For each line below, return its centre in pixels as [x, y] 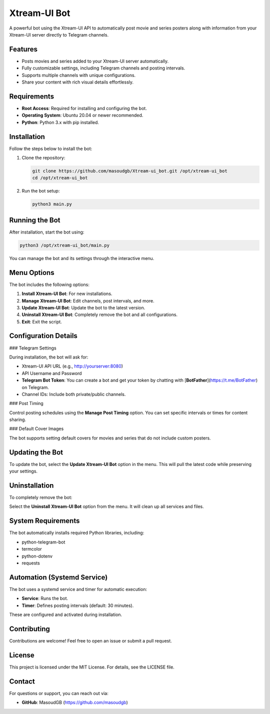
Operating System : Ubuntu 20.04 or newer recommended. [82, 115]
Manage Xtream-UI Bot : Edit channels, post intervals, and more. [88, 300]
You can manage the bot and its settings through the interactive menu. [82, 258]
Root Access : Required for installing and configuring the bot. [84, 108]
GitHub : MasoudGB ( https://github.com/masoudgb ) [75, 702]
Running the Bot [35, 220]
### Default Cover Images [36, 429]
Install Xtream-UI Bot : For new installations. [67, 294]
